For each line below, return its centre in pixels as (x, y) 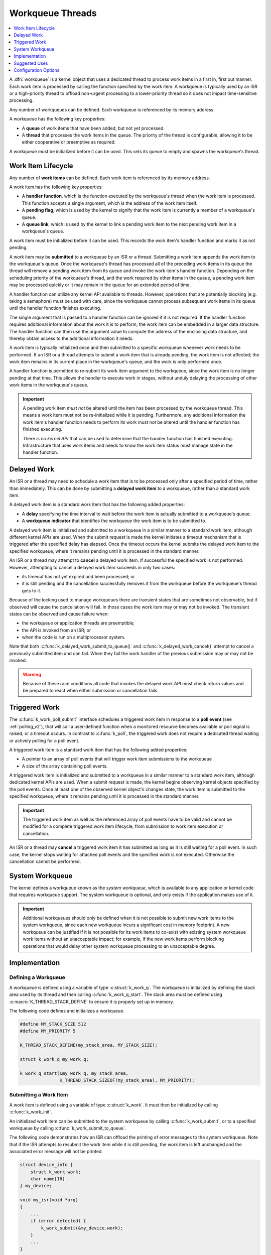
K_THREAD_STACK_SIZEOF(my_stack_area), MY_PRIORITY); (127, 1080)
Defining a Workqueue (37, 977)
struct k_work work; (56, 1172)
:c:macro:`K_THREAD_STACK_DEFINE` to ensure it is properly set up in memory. (92, 1001)
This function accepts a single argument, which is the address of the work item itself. (110, 203)
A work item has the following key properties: (56, 187)
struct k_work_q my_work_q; (54, 1059)
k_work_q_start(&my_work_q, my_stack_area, (74, 1073)
